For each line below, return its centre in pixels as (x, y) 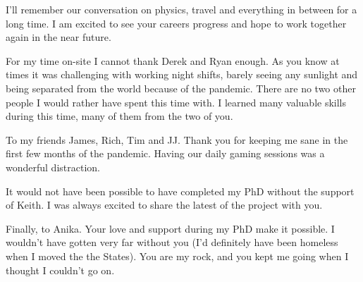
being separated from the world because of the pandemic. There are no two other (181, 88)
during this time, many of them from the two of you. (119, 116)
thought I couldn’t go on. (60, 270)
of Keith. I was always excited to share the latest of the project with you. (164, 205)
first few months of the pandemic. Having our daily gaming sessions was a (165, 153)
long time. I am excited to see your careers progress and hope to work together (176, 23)
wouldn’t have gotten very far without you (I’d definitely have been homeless (172, 242)
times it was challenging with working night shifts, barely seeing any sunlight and (182, 74)
